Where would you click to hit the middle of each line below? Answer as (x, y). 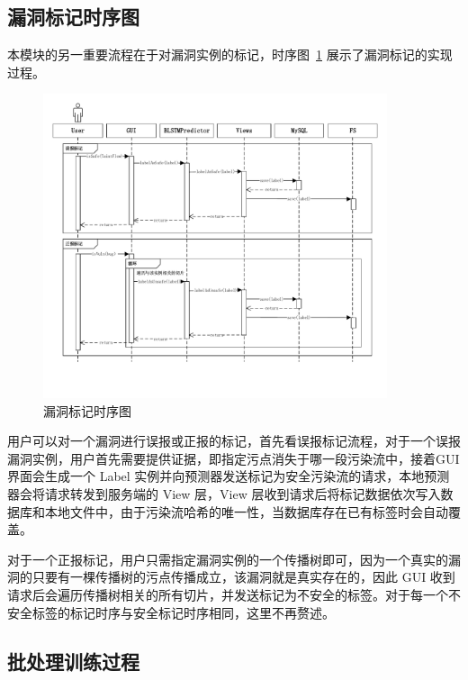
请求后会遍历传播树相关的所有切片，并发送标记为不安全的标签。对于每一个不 (234, 594)
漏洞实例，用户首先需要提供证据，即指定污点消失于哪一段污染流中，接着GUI (234, 458)
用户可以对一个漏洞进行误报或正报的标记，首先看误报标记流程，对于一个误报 (234, 441)
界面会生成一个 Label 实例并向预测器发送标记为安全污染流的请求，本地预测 (229, 476)
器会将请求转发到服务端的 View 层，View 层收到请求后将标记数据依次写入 (224, 493)
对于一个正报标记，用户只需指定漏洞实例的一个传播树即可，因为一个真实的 (228, 559)
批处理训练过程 (73, 661)
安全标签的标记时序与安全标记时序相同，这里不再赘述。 (171, 612)
